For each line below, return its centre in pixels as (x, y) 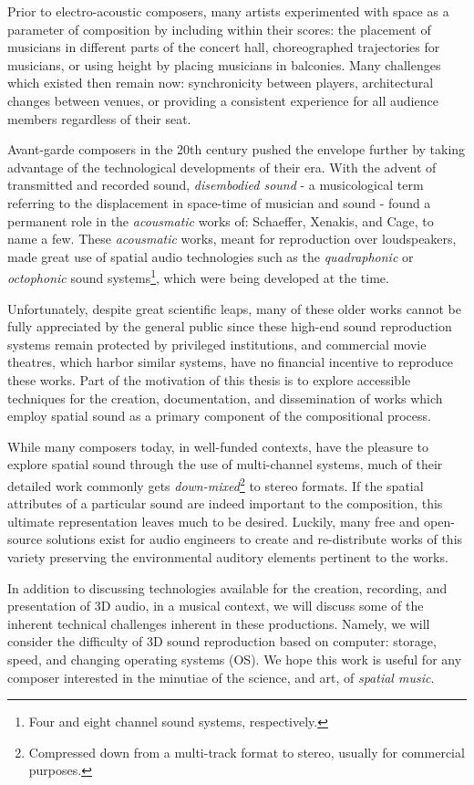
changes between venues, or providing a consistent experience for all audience (223, 100)
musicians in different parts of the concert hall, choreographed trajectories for (224, 47)
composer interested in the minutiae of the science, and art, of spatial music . (221, 677)
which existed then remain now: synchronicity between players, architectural (221, 83)
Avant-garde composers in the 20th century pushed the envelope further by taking (237, 149)
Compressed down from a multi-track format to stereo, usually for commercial (247, 752)
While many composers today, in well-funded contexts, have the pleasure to (218, 446)
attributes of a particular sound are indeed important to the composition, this (225, 503)
